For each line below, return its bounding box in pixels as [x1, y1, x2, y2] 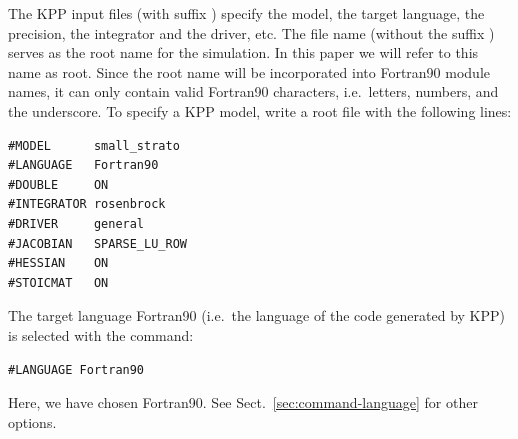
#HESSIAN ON [8, 256, 109, 271]
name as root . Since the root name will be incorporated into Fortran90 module [8, 61, 490, 82]
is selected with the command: [8, 324, 194, 345]
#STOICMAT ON [8, 275, 109, 290]
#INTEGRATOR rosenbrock [8, 197, 166, 212]
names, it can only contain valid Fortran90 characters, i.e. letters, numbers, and [8, 81, 499, 102]
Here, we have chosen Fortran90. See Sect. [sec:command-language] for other [8, 392, 478, 413]
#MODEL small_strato [8, 138, 180, 153]
